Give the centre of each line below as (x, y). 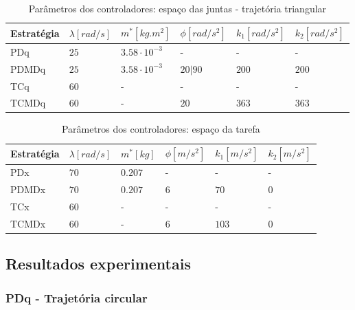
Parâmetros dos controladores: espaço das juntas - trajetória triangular (177, 8)
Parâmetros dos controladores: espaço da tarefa (161, 129)
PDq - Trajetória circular (77, 297)
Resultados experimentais (98, 264)
